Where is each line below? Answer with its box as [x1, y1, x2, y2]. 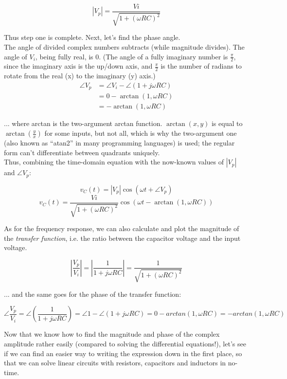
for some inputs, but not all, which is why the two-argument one [44, 128, 237, 138]
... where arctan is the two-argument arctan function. [4, 118, 162, 128]
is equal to [211, 118, 243, 128]
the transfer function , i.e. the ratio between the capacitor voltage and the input [4, 233, 241, 243]
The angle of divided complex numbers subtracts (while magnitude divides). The [4, 42, 245, 52]
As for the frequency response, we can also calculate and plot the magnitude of [4, 223, 239, 234]
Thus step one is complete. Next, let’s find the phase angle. [4, 32, 180, 42]
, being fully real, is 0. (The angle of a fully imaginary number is [35, 51, 228, 61]
